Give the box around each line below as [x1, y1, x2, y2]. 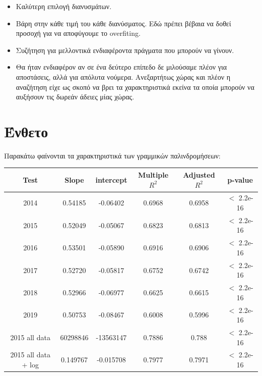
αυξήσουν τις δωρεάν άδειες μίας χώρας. [16, 91, 135, 102]
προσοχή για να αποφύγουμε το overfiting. [16, 28, 141, 38]
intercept [95, 174, 127, 185]
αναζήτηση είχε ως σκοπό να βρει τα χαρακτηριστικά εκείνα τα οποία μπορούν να [16, 81, 254, 92]
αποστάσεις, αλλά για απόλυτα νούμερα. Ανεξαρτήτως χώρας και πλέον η [16, 71, 231, 82]
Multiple [138, 169, 169, 180]
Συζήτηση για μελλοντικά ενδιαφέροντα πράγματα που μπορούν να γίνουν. [16, 44, 234, 55]
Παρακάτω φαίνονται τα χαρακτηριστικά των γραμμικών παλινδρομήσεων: [4, 150, 221, 160]
